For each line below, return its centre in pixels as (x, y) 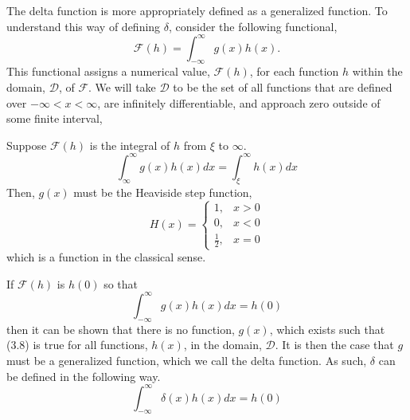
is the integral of (130, 145)
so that (121, 283)
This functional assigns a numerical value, (108, 71)
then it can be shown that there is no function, (121, 329)
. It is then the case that (334, 345)
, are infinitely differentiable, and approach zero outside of (239, 102)
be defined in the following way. (84, 376)
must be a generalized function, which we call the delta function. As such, (187, 360)
